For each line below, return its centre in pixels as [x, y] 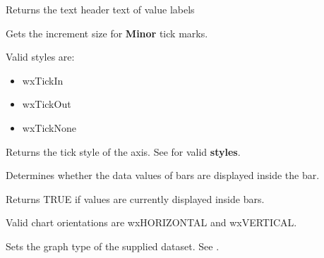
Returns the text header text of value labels [100, 9]
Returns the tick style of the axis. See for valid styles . [123, 151]
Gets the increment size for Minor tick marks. [107, 33]
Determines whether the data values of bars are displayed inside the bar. [163, 175]
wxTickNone [49, 127]
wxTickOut [47, 104]
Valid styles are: [40, 57]
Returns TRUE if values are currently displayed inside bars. [135, 198]
